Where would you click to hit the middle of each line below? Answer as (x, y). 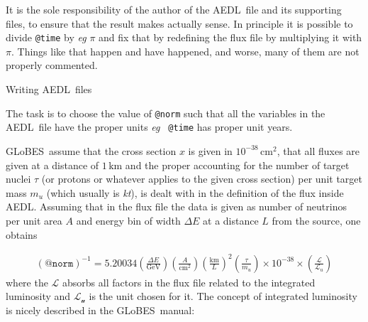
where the (27, 282)
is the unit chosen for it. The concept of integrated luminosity (223, 296)
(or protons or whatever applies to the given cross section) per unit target (202, 179)
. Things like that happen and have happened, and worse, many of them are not (185, 51)
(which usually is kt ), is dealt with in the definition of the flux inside (195, 192)
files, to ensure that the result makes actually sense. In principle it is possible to (179, 23)
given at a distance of (52, 165)
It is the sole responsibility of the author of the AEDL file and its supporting (174, 9)
